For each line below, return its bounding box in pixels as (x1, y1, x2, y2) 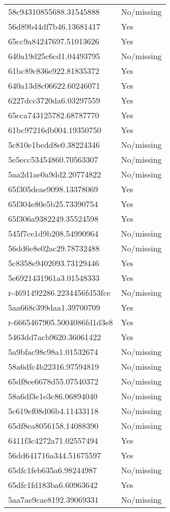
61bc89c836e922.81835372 (8, 65, 100, 76)
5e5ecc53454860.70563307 (8, 153, 98, 165)
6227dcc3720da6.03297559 (8, 94, 100, 106)
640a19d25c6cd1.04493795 (8, 50, 100, 62)
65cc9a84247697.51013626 (8, 35, 99, 47)
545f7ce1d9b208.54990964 (8, 227, 99, 239)
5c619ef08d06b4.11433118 (8, 405, 99, 417)
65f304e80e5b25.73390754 (8, 198, 98, 210)
